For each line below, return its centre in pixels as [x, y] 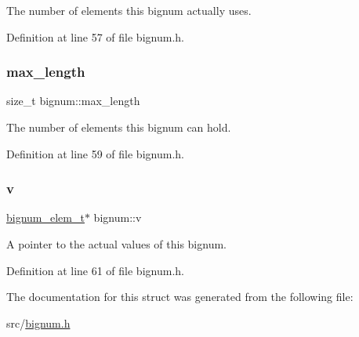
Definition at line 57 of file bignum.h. [95, 36]
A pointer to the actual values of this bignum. [116, 244]
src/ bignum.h [38, 323]
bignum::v [118, 217]
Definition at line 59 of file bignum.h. [95, 153]
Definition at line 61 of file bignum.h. [95, 270]
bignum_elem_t [45, 217]
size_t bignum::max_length [73, 101]
